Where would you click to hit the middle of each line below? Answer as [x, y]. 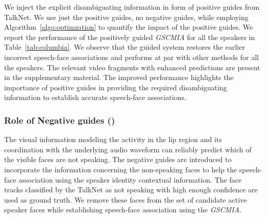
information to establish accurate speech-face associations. [95, 97]
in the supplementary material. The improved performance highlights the [119, 77]
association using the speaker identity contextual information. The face [130, 179]
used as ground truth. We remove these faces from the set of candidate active [126, 199]
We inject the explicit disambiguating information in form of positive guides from [132, 7]
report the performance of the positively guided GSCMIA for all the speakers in [130, 37]
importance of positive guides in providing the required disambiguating [116, 87]
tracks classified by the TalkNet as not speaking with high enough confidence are [131, 190]
